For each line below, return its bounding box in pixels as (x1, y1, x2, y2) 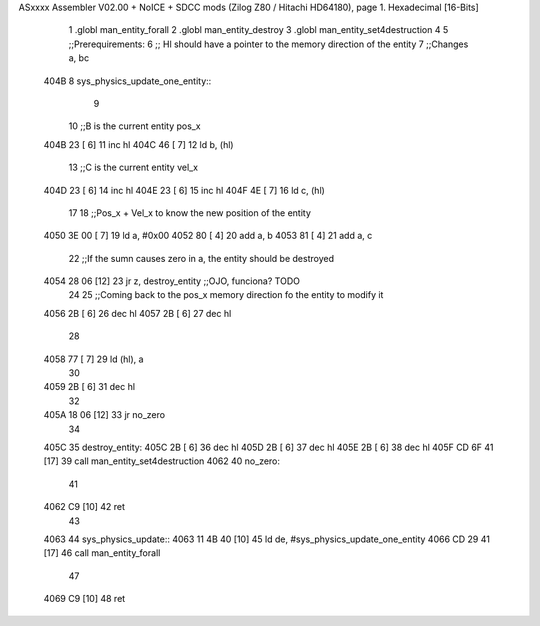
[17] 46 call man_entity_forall (43, 547, 161, 559)
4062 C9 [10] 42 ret (43, 501, 125, 513)
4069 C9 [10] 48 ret (43, 593, 126, 605)
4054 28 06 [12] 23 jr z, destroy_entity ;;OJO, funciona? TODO (43, 275, 300, 287)
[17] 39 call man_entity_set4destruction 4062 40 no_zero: (43, 455, 280, 467)
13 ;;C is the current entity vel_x (68, 161, 199, 174)
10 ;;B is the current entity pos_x (68, 120, 201, 132)
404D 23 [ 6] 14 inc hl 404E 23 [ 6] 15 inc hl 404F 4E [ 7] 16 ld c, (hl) (43, 184, 325, 196)
